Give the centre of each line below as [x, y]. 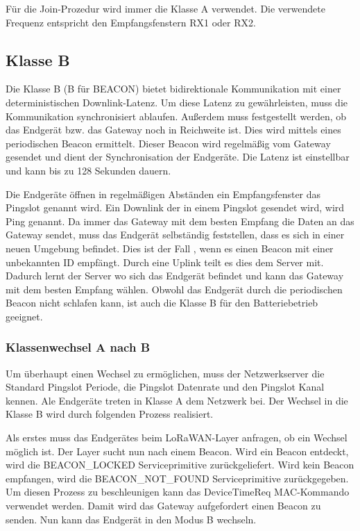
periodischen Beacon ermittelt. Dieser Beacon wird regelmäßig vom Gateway [168, 143]
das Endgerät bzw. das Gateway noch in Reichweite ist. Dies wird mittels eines [173, 130]
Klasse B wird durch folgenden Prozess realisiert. [110, 414]
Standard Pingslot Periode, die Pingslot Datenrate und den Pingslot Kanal [165, 387]
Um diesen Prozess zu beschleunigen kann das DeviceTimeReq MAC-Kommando [178, 492]
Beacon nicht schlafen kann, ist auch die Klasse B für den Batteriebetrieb [162, 303]
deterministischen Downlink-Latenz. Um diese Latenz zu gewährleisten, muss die [177, 102]
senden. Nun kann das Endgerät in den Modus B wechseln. [131, 519]
